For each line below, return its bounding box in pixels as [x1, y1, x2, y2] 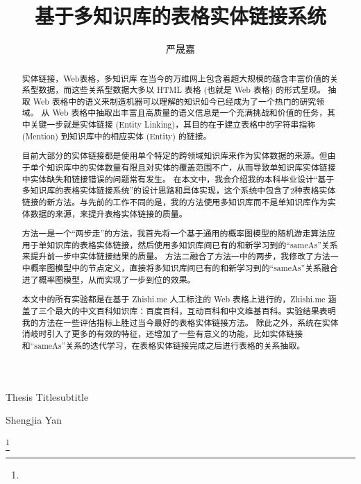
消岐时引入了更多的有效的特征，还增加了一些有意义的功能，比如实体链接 [22, 328, 303, 340]
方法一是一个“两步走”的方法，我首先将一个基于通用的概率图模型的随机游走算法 [22, 227, 328, 239]
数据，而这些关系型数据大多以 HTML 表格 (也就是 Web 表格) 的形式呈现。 [38, 84, 326, 96]
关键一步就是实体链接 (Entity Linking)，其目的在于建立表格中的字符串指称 [30, 119, 316, 130]
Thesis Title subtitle [6, 389, 89, 404]
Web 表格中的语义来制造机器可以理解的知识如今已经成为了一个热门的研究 [33, 95, 317, 107]
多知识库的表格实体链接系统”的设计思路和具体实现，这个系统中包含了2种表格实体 [22, 184, 336, 196]
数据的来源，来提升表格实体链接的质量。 [30, 207, 187, 219]
